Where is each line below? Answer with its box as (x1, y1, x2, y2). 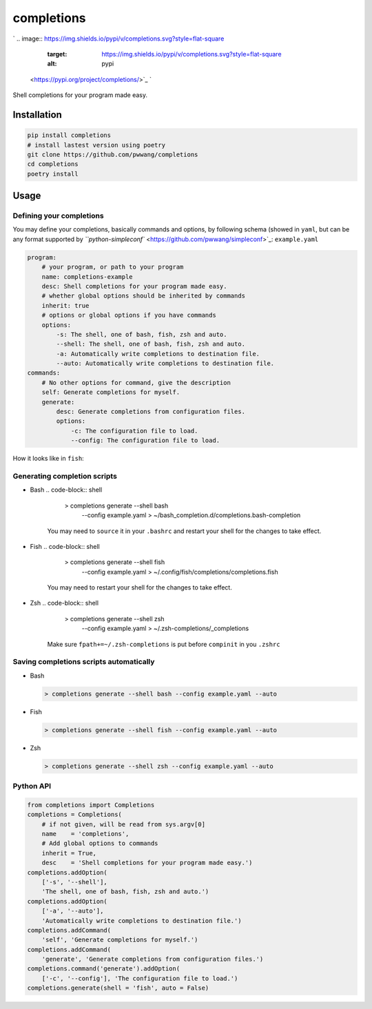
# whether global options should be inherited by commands (41, 292, 246, 300)
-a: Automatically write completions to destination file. (56, 350, 260, 357)
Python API (12, 782, 52, 791)
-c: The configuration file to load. (70, 427, 198, 435)
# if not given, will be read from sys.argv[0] (41, 820, 206, 828)
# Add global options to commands (41, 840, 158, 847)
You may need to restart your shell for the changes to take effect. (47, 583, 232, 592)
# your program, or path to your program (41, 263, 184, 271)
